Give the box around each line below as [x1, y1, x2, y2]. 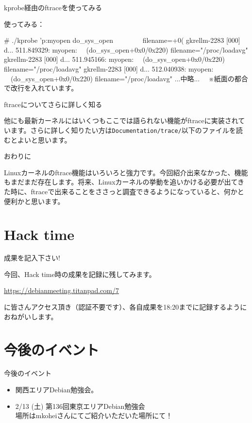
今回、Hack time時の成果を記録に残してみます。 [4, 269, 156, 279]
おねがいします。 [4, 311, 58, 321]
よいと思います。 [17, 134, 71, 145]
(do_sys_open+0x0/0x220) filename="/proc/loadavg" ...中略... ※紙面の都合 [10, 73, 248, 83]
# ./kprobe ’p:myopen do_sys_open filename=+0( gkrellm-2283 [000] [4, 35, 240, 45]
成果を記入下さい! [4, 253, 60, 263]
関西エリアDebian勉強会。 [15, 384, 98, 394]
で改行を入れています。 [4, 83, 78, 93]
